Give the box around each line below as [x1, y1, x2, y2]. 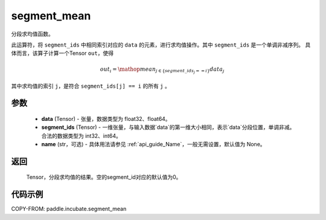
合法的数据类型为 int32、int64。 [41, 132, 122, 139]
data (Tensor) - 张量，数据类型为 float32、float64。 [41, 115, 171, 122]
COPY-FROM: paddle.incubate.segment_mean [11, 205, 127, 213]
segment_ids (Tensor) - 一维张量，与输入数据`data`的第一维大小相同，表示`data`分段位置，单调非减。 [41, 124, 295, 131]
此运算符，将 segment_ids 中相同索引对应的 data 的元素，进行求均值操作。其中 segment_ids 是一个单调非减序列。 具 [11, 41, 311, 48]
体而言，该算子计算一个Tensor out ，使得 [11, 50, 114, 57]
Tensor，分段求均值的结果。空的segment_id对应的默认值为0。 [26, 173, 182, 181]
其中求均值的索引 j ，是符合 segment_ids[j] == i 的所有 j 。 [11, 82, 170, 89]
